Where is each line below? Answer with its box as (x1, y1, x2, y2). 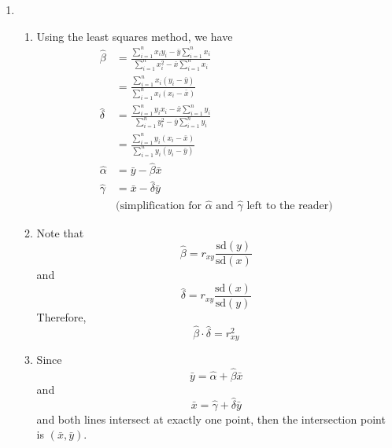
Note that (36, 224, 84, 241)
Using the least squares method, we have (36, 28, 233, 44)
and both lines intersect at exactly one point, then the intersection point (36, 410, 386, 427)
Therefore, (36, 309, 87, 325)
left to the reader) (246, 200, 333, 211)
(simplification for (115, 200, 202, 211)
